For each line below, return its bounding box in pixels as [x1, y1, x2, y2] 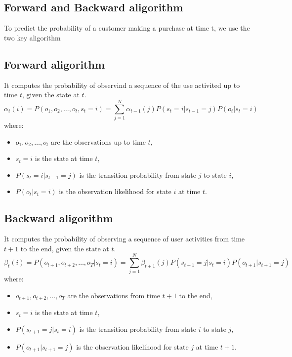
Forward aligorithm [4, 56, 105, 72]
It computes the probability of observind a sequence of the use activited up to [4, 79, 240, 90]
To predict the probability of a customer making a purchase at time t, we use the [4, 23, 250, 33]
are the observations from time [67, 290, 161, 300]
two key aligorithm [4, 32, 61, 42]
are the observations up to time [50, 136, 146, 147]
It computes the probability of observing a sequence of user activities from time [4, 234, 245, 244]
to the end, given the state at [20, 243, 109, 253]
